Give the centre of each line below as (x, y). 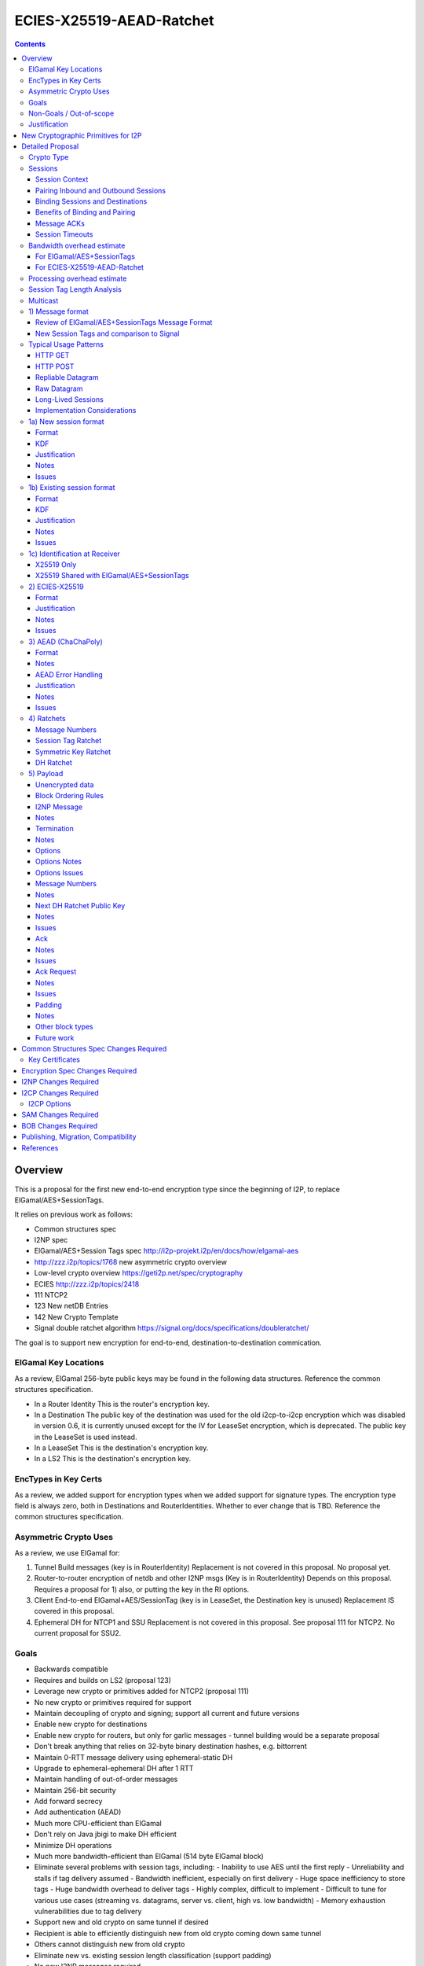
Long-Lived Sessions (69, 399)
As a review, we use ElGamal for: (68, 1552)
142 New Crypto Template (76, 1316)
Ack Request (56, 972)
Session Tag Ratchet (69, 741)
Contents (30, 44)
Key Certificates (54, 1060)
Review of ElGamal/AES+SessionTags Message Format (124, 322)
